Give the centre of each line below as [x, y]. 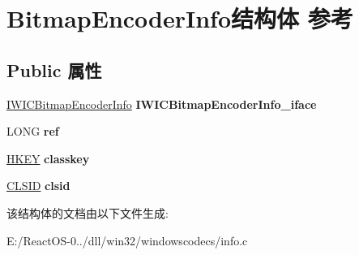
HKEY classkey [48, 158]
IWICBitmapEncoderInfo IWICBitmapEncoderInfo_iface [162, 104]
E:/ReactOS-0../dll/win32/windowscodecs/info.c [127, 240]
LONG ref [33, 131]
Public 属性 [54, 69]
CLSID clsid [38, 186]
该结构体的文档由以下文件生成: [88, 212]
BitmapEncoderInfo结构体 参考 [180, 18]
